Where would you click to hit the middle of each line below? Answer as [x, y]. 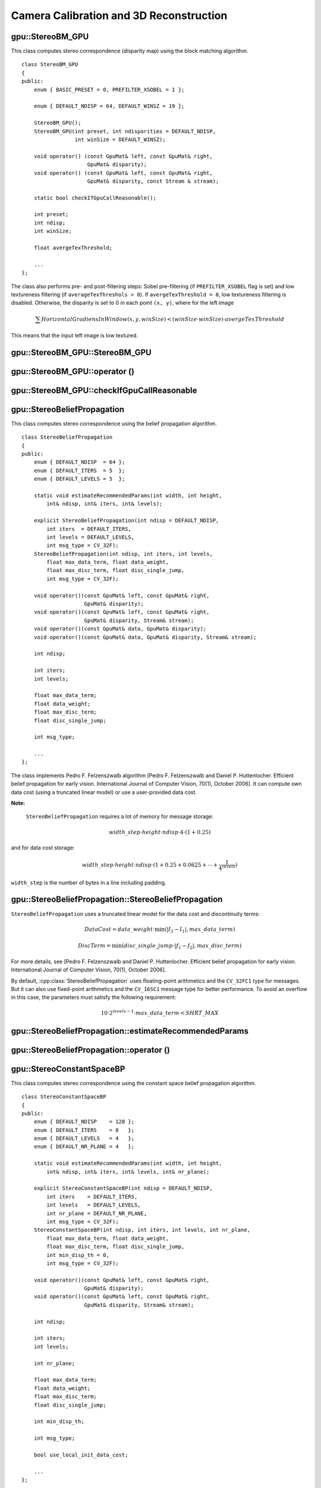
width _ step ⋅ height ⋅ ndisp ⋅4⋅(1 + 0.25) [160, 832]
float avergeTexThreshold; [73, 248]
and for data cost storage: [43, 848]
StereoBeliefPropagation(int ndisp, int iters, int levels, [123, 554]
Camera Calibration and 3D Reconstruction [119, 15]
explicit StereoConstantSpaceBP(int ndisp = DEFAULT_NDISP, [123, 1188]
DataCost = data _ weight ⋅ [119, 929]
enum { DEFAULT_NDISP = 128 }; [84, 1122]
